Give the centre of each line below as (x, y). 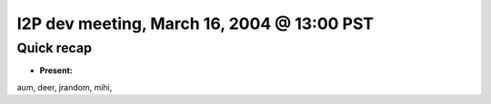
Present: (56, 71)
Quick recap (55, 48)
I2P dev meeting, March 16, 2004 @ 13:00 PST (195, 24)
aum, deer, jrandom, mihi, (65, 87)
